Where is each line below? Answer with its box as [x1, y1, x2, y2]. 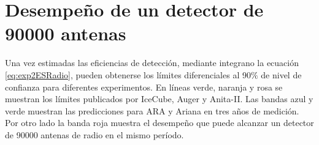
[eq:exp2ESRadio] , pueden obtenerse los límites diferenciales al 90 [5, 68, 251, 81]
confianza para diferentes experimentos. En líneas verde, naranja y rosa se [5, 80, 283, 93]
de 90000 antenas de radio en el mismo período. [5, 128, 184, 141]
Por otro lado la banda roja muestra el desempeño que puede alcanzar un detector [5, 116, 314, 129]
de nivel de [261, 68, 302, 81]
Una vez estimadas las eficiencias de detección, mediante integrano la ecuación [5, 56, 299, 69]
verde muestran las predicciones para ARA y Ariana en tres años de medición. [5, 104, 299, 117]
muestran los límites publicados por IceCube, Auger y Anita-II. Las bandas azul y [5, 92, 313, 105]
